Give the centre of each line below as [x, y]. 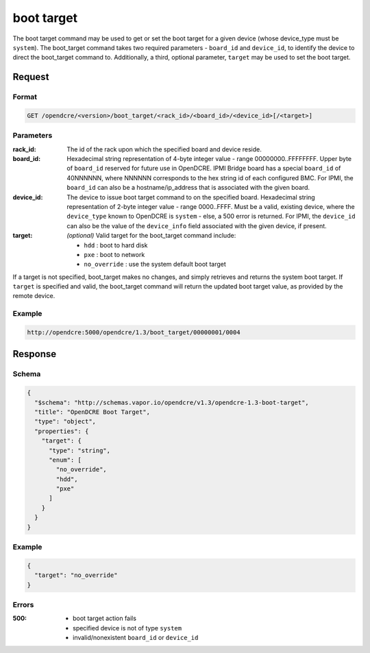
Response [35, 354]
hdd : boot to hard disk [116, 245]
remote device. [34, 296]
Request [31, 77]
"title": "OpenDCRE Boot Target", [92, 412]
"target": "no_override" [76, 575]
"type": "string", [80, 450]
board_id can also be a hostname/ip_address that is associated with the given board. [188, 188]
